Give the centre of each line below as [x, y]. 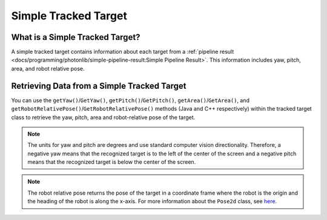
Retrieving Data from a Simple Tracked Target [99, 86]
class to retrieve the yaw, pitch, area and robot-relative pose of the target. [103, 117]
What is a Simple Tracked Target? [76, 37]
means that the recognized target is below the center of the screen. [112, 162]
